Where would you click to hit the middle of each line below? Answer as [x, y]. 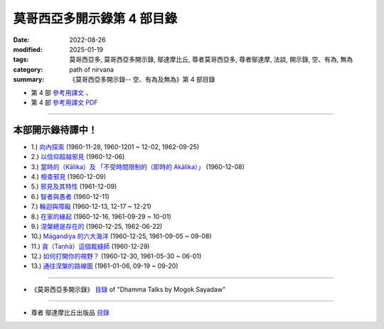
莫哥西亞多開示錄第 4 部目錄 [95, 18]
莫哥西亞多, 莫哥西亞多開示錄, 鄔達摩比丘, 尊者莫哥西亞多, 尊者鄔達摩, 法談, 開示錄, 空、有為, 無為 [211, 60]
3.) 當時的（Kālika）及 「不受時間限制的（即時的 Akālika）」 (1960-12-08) [138, 166]
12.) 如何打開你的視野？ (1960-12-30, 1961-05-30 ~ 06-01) [116, 257]
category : [28, 69]
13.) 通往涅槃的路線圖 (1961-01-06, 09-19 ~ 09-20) [105, 266]
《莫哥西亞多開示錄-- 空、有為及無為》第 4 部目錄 [142, 80]
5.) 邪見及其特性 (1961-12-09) [74, 187]
